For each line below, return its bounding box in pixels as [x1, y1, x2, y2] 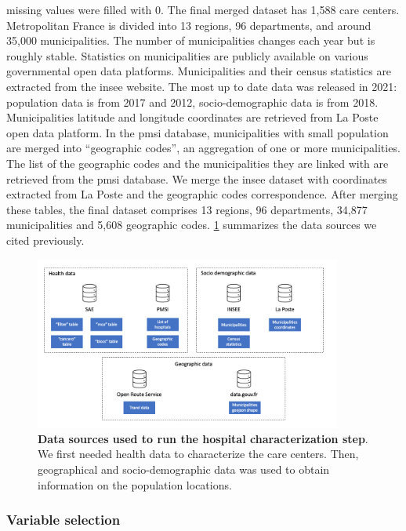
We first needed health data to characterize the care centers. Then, [38, 446, 359, 462]
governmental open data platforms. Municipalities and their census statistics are [6, 63, 392, 79]
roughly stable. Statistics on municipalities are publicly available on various [6, 47, 368, 64]
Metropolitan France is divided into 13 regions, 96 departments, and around [6, 16, 372, 33]
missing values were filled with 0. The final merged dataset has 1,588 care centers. [6, 2, 400, 17]
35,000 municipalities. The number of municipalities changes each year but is [6, 32, 375, 49]
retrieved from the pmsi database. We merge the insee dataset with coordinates [6, 170, 387, 187]
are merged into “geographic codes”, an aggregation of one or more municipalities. [6, 140, 401, 156]
